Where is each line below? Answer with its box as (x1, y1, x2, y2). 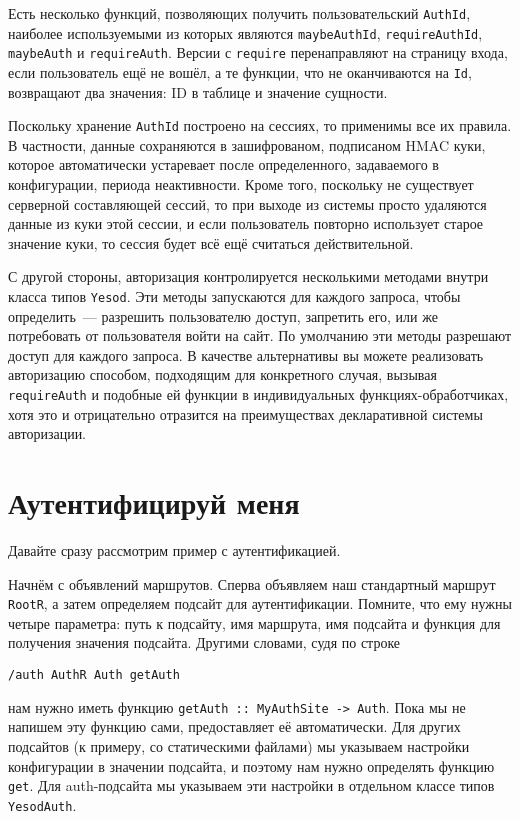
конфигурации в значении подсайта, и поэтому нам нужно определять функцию (8, 755, 495, 776)
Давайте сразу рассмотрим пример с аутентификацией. (8, 540, 341, 561)
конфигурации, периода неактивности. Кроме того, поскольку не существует (8, 174, 474, 195)
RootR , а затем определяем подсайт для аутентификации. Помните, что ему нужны (8, 593, 512, 614)
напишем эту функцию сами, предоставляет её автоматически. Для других (8, 716, 461, 737)
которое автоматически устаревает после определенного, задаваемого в (8, 154, 439, 175)
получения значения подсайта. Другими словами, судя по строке (8, 632, 401, 653)
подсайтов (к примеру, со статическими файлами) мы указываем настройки (8, 735, 470, 756)
